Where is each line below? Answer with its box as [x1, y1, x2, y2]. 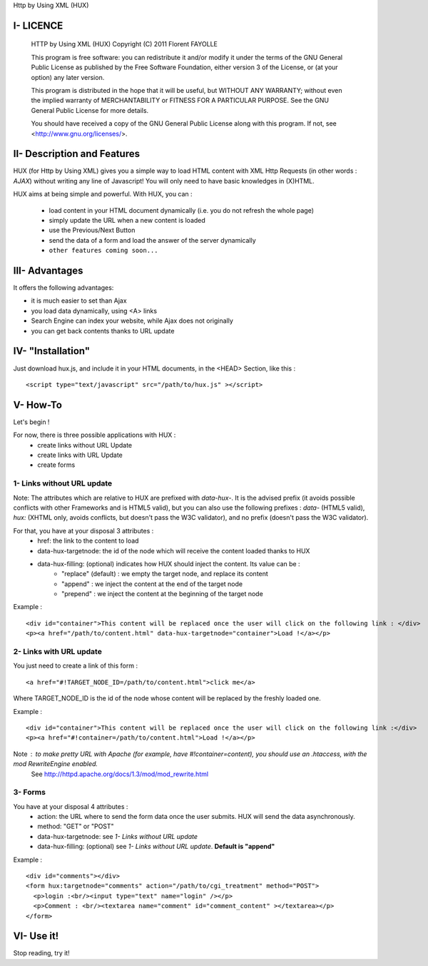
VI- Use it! [13, 930, 59, 942]
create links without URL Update [37, 441, 133, 449]
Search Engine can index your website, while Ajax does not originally [31, 316, 233, 325]
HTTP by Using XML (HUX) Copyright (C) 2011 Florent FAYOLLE [31, 40, 218, 49]
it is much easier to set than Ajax [31, 296, 128, 305]
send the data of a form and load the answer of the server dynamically [49, 236, 256, 244]
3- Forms [13, 788, 46, 798]
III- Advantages [13, 264, 83, 276]
